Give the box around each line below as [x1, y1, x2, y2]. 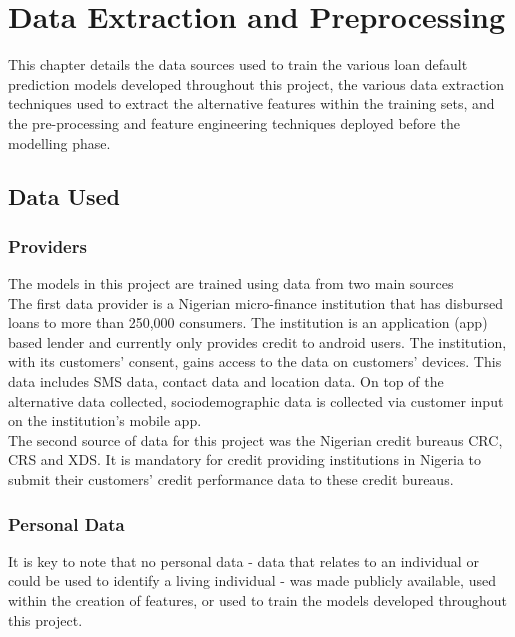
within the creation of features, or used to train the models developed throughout [8, 590, 508, 611]
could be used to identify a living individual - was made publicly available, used [8, 570, 496, 591]
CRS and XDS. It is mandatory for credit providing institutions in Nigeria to [8, 449, 481, 470]
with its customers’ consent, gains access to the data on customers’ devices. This [8, 351, 502, 372]
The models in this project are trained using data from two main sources [8, 273, 454, 294]
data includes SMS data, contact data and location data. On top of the [8, 371, 444, 392]
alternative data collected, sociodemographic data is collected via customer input [8, 390, 504, 411]
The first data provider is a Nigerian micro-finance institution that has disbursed [8, 292, 504, 313]
